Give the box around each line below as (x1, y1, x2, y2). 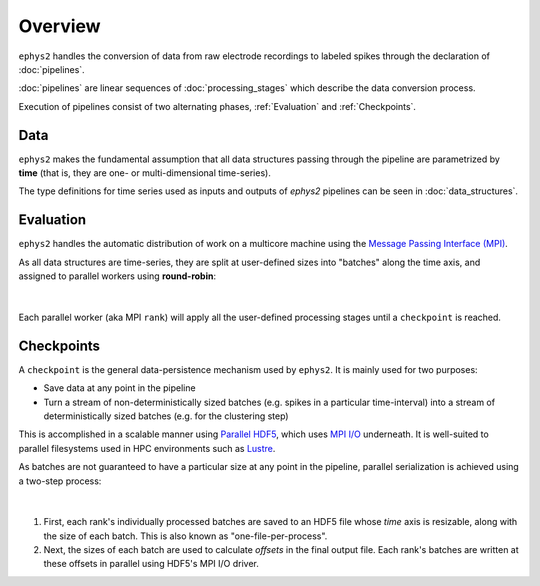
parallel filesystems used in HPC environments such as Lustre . (18, 442, 276, 454)
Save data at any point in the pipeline (43, 382, 196, 394)
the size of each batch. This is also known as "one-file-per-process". (43, 530, 328, 542)
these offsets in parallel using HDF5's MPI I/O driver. (43, 558, 260, 570)
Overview (18, 15, 101, 37)
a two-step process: (18, 475, 102, 487)
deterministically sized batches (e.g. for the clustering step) (43, 410, 289, 422)
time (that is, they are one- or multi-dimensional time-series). (18, 167, 272, 179)
